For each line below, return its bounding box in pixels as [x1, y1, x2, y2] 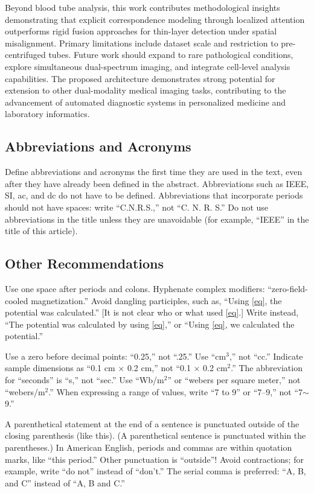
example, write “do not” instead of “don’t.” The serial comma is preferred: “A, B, [5, 465, 306, 477]
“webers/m [5, 385, 45, 398]
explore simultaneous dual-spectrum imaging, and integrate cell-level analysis [5, 60, 290, 72]
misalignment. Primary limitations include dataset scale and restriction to [5, 36, 278, 49]
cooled [5, 294, 28, 307]
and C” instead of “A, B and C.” [5, 476, 125, 489]
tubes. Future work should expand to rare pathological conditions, [48, 48, 293, 61]
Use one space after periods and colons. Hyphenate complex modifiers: [5, 282, 265, 294]
